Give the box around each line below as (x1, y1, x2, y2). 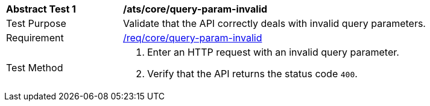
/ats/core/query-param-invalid (123, 3, 268, 15)
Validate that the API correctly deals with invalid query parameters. (123, 17, 426, 29)
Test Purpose (6, 17, 66, 29)
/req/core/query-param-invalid (123, 32, 262, 44)
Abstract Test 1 (6, 3, 76, 15)
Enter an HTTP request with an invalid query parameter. (147, 46, 399, 58)
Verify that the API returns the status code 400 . (147, 68, 358, 80)
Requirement (6, 32, 64, 44)
